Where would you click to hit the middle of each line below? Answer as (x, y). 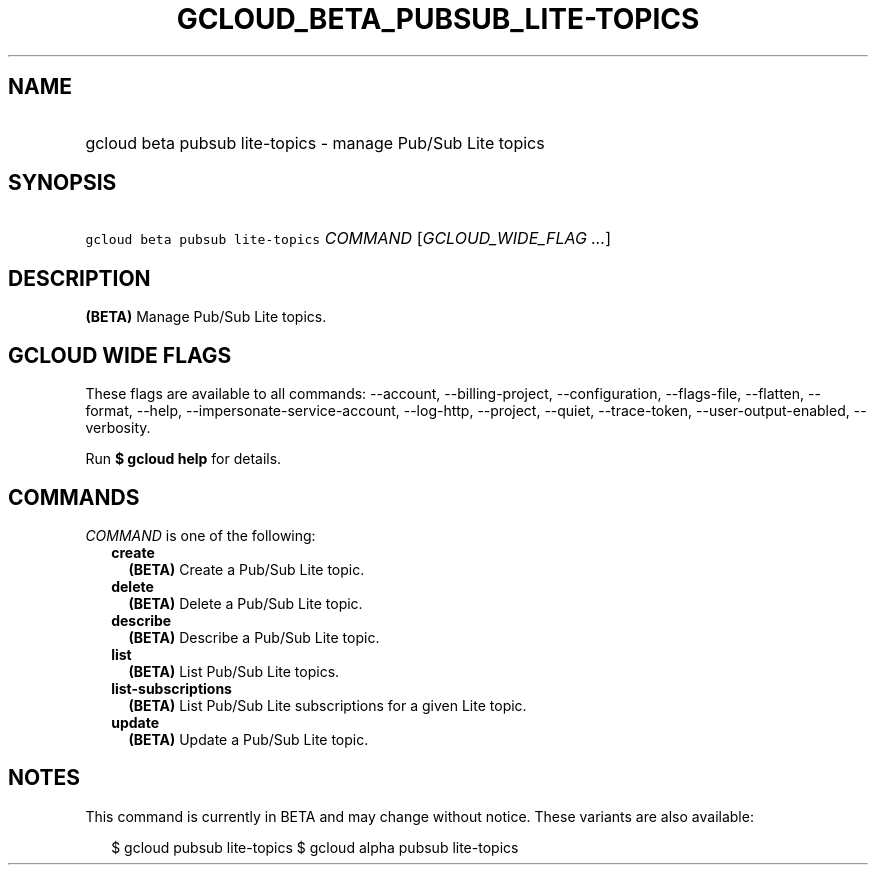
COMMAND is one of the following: (200, 535)
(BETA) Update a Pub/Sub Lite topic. (248, 739)
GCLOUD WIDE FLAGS (120, 355)
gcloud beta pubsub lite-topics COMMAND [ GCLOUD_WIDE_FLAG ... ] (348, 238)
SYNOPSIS (62, 183)
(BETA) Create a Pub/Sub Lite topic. (246, 569)
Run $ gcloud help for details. (183, 459)
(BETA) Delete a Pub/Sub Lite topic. (245, 603)
